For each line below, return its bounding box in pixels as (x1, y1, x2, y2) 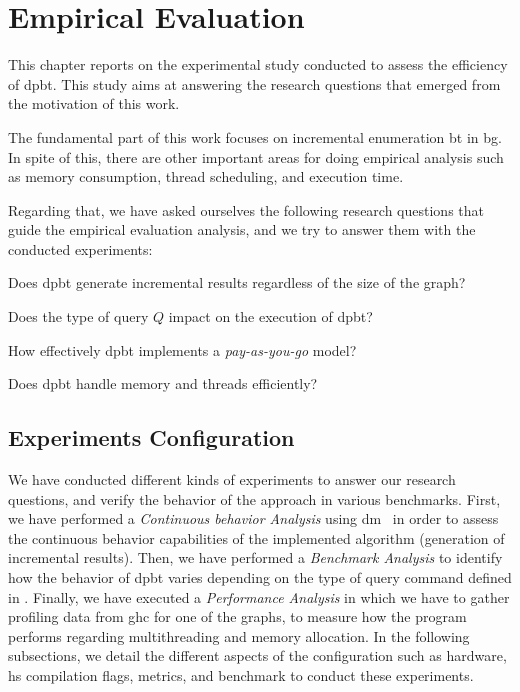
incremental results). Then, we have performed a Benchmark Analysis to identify (8, 547, 503, 568)
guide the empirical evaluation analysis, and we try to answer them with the (8, 219, 476, 240)
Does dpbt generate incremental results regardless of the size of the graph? (8, 272, 466, 293)
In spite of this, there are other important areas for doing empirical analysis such (8, 146, 504, 167)
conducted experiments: (8, 238, 153, 259)
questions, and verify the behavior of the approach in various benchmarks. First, (8, 488, 501, 509)
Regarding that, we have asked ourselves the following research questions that (8, 199, 484, 220)
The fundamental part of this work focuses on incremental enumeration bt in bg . (8, 126, 502, 147)
